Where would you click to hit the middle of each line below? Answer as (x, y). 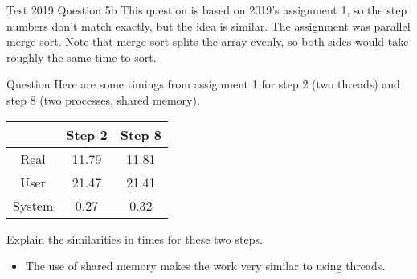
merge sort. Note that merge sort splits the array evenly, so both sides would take (208, 41)
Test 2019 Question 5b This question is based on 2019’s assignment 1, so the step (207, 10)
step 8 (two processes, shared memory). (103, 99)
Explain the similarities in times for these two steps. (135, 238)
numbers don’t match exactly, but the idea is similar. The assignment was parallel (208, 25)
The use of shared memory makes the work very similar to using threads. (205, 266)
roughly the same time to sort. (82, 57)
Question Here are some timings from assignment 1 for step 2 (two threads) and (203, 84)
